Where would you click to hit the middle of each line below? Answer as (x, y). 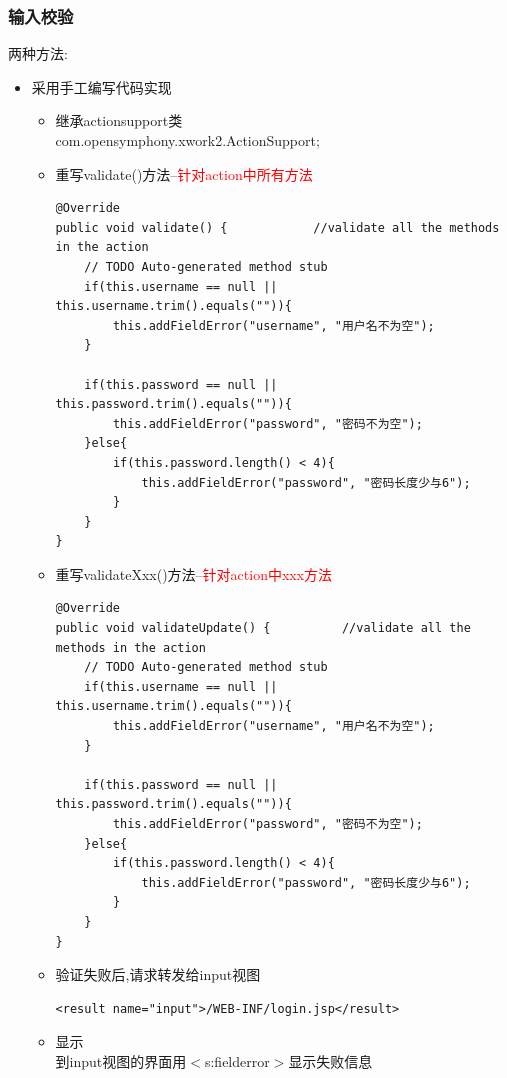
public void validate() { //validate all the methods (277, 227)
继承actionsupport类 (119, 120)
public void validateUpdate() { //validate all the (263, 628)
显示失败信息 (330, 1060)
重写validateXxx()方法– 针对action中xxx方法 (194, 573)
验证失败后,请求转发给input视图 (158, 974)
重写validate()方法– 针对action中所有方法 (184, 173)
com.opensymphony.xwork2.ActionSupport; (187, 140)
